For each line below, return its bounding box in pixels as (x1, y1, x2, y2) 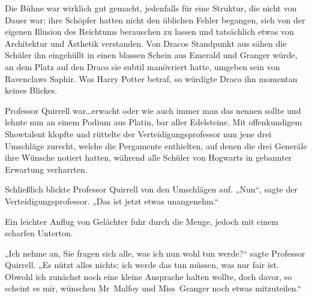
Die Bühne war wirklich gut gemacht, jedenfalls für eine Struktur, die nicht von (5, 2, 297, 14)
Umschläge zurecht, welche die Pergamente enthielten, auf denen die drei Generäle (5, 139, 307, 152)
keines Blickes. (5, 84, 58, 97)
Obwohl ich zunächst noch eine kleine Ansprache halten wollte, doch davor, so (5, 270, 292, 282)
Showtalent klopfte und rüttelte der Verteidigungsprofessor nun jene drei (5, 127, 272, 140)
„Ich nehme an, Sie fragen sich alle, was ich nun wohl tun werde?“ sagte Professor (5, 246, 305, 259)
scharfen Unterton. (5, 227, 73, 239)
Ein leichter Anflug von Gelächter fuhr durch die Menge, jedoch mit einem (5, 215, 278, 227)
